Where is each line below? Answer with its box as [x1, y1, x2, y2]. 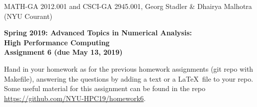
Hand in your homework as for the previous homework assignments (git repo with [4, 63, 254, 74]
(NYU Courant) [4, 10, 53, 21]
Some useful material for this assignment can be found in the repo [4, 83, 205, 94]
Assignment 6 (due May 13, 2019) [4, 47, 123, 57]
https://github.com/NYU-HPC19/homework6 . [4, 93, 146, 103]
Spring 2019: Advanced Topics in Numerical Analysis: [4, 27, 192, 38]
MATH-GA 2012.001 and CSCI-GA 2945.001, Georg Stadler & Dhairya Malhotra [4, 1, 252, 11]
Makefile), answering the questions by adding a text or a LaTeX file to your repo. [4, 73, 254, 84]
